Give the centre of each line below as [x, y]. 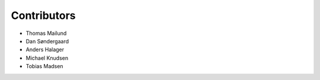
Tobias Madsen [44, 66]
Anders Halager [45, 50]
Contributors [44, 15]
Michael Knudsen [47, 58]
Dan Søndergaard [47, 41]
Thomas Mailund [46, 33]
